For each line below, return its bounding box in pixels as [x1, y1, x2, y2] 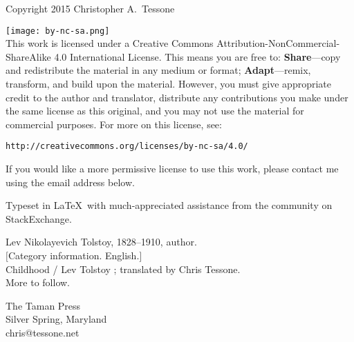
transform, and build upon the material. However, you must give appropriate [6, 77, 331, 91]
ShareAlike [6, 49, 51, 63]
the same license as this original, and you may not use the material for [6, 103, 304, 118]
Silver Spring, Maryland [6, 312, 107, 326]
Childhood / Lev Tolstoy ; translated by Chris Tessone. [6, 261, 241, 276]
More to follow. [6, 275, 70, 290]
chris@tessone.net [6, 325, 80, 339]
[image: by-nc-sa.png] [6, 26, 110, 36]
